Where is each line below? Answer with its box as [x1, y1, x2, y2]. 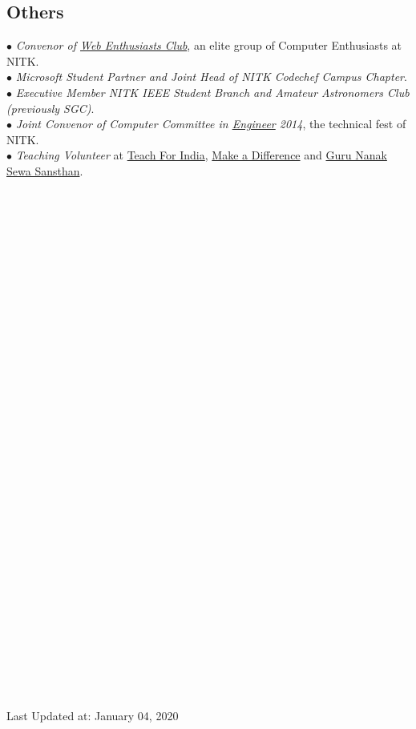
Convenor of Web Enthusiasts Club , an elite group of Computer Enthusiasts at [15, 37, 402, 54]
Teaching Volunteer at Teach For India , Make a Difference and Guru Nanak [15, 147, 387, 163]
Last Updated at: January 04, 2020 [6, 707, 179, 724]
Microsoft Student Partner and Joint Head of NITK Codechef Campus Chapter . [15, 68, 407, 85]
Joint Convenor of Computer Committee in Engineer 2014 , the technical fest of [15, 115, 406, 132]
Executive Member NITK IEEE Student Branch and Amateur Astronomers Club [15, 83, 410, 100]
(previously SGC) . [6, 99, 95, 116]
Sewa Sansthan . [6, 162, 83, 179]
